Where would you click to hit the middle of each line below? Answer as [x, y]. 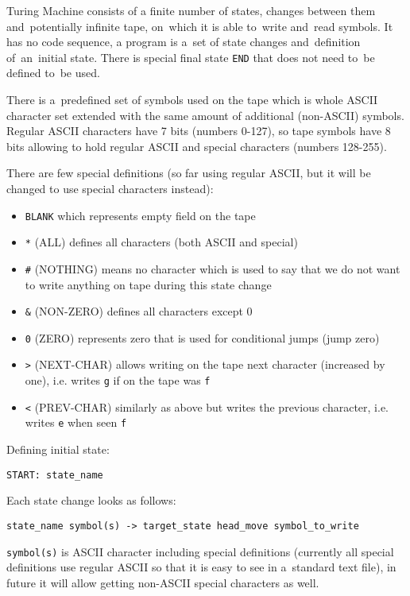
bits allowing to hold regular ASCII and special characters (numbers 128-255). [197, 146]
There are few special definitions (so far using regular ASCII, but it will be [189, 173]
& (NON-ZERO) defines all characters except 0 [139, 311]
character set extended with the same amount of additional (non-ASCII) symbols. [205, 115]
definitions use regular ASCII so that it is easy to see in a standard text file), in [201, 567]
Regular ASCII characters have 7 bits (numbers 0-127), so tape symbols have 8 [199, 131]
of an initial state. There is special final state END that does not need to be [191, 57]
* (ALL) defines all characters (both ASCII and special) [161, 242]
